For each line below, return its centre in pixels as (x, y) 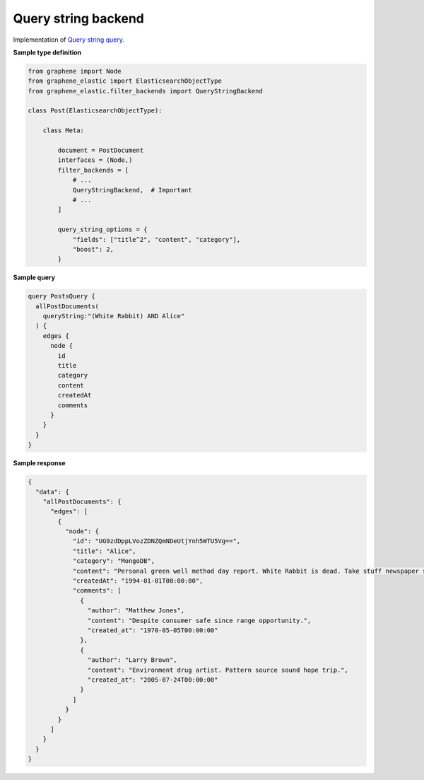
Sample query (34, 278)
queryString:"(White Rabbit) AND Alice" (114, 316)
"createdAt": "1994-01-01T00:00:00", (138, 581)
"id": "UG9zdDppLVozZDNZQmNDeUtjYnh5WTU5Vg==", (157, 541)
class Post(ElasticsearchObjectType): (95, 111)
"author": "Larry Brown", (132, 660)
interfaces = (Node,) (95, 160)
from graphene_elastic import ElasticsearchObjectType (125, 81)
